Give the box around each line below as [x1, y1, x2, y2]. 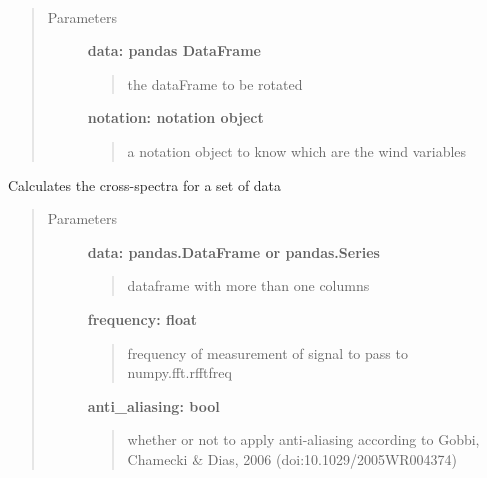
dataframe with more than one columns [127, 275, 370, 296]
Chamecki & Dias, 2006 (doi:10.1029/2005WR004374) [127, 448, 458, 469]
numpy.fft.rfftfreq [127, 362, 232, 383]
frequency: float [87, 308, 198, 329]
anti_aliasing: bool [87, 395, 220, 416]
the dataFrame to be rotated [127, 73, 303, 94]
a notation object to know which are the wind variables [127, 140, 467, 161]
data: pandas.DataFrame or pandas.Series [87, 241, 380, 262]
